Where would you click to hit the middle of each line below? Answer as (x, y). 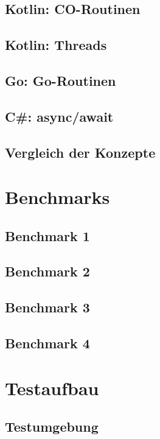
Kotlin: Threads (56, 45)
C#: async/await (59, 116)
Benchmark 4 (47, 343)
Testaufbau (52, 388)
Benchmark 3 (47, 307)
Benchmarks (57, 197)
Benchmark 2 (47, 271)
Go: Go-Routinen (61, 80)
